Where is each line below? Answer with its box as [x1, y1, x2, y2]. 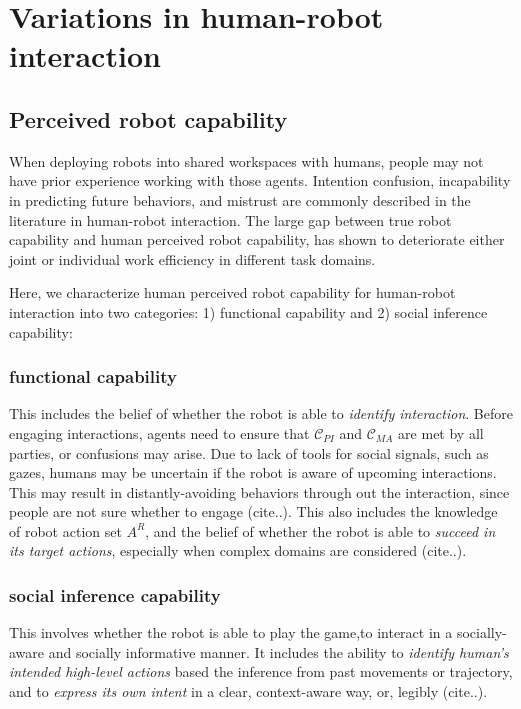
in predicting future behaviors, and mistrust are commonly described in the [9, 189, 471, 210]
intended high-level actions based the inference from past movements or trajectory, [9, 661, 513, 682]
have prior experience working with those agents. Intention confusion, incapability [9, 170, 511, 191]
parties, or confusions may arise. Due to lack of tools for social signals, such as [9, 442, 489, 463]
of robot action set [9, 520, 122, 541]
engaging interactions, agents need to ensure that [9, 422, 310, 443]
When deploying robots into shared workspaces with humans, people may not [9, 150, 484, 171]
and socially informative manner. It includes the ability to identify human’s [48, 641, 509, 662]
